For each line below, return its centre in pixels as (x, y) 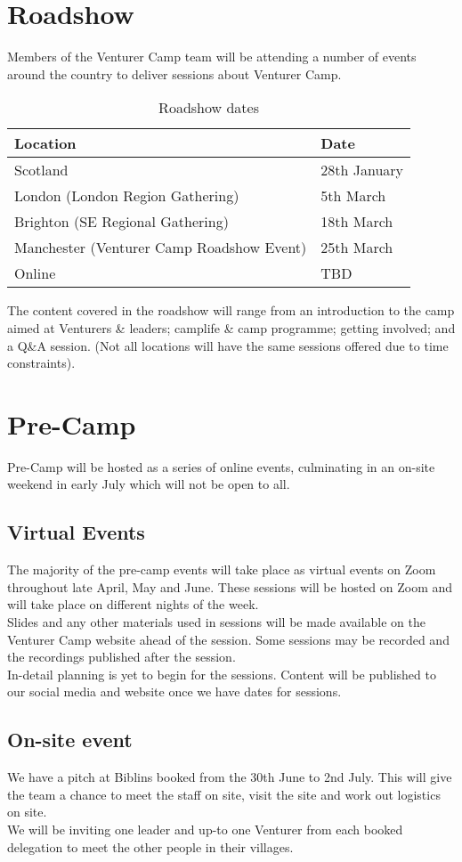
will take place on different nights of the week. (133, 604)
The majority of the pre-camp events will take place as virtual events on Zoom (222, 569)
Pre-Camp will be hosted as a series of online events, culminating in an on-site (221, 466)
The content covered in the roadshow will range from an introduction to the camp (231, 310)
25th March (357, 248)
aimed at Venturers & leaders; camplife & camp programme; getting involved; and (231, 327)
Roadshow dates (209, 108)
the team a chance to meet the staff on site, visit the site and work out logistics (224, 794)
